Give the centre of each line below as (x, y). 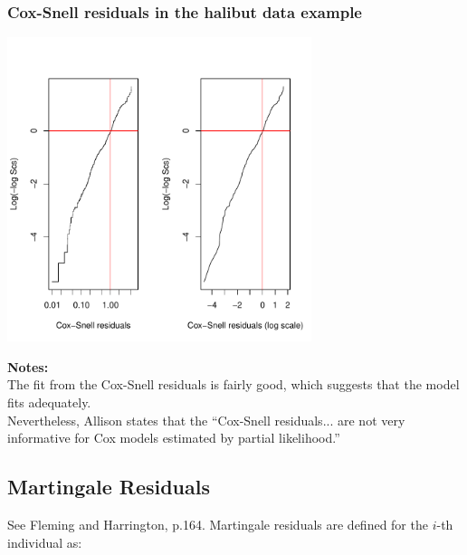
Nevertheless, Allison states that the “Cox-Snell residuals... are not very (206, 420)
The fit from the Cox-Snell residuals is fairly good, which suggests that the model (233, 384)
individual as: (45, 542)
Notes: (28, 366)
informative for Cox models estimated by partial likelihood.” (174, 438)
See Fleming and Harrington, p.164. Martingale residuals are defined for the (218, 524)
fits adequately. (49, 402)
